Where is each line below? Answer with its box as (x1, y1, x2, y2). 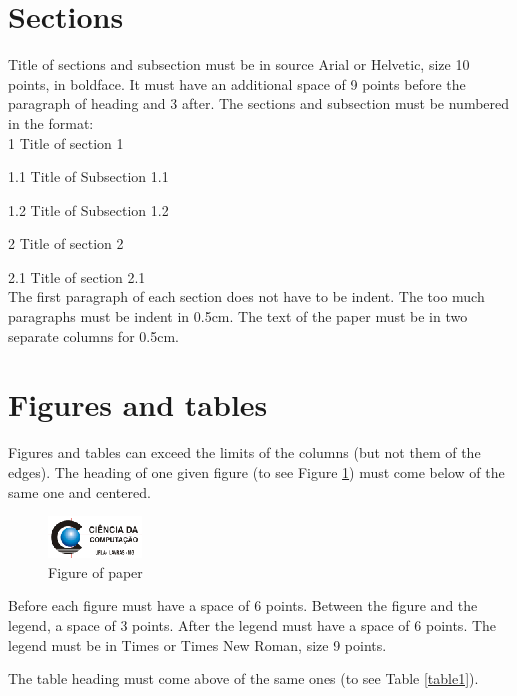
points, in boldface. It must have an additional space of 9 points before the (8, 73, 466, 94)
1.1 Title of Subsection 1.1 (8, 166, 169, 187)
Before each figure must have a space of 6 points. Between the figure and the (8, 595, 478, 616)
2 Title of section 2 (8, 233, 124, 254)
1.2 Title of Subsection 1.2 (8, 199, 169, 220)
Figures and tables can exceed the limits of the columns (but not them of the (8, 442, 481, 463)
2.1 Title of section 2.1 (8, 266, 146, 287)
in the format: (8, 112, 94, 133)
